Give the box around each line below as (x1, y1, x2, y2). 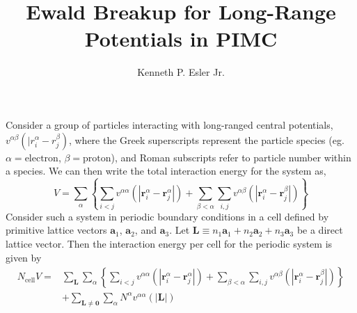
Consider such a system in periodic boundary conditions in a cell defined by (6, 209, 329, 223)
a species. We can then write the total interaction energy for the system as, (6, 163, 326, 178)
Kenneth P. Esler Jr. (137, 65, 225, 79)
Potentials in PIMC (84, 24, 278, 53)
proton (83, 153, 111, 163)
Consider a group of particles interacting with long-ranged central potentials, (6, 117, 333, 131)
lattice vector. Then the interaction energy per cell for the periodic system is (6, 236, 333, 251)
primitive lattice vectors (6, 223, 107, 237)
